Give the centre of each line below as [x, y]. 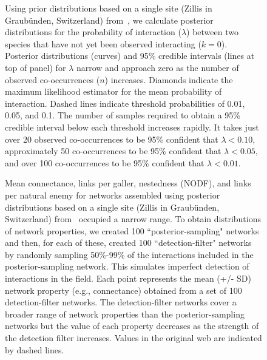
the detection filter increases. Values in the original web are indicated [133, 338]
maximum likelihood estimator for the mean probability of [113, 91]
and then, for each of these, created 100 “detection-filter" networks [128, 243]
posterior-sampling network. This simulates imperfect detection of [127, 266]
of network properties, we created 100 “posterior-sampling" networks [132, 230]
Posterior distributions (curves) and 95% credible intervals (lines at [130, 56]
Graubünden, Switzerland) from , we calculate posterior [109, 20]
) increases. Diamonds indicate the [169, 79]
